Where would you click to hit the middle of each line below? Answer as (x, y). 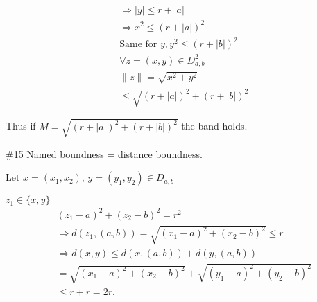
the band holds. (214, 126)
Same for (138, 45)
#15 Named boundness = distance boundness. (104, 153)
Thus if (21, 126)
